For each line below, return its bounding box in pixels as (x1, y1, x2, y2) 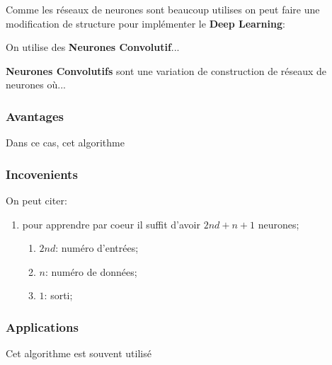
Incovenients (6, 165, 78, 182)
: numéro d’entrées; (55, 241, 139, 255)
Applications (6, 318, 79, 335)
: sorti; (44, 288, 73, 303)
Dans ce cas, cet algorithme (6, 135, 125, 150)
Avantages (6, 107, 64, 124)
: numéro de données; (45, 264, 137, 279)
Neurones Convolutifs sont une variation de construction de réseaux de (6, 63, 327, 78)
